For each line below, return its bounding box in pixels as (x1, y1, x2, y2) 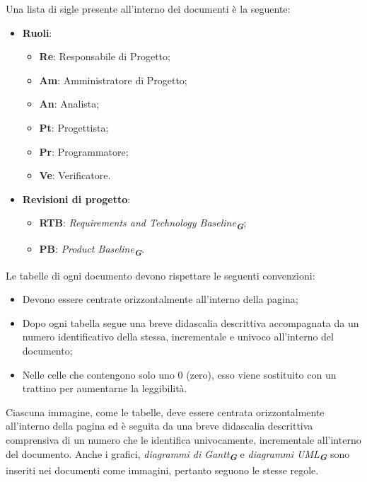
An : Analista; (39, 96, 100, 111)
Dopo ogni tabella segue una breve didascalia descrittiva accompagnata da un (22, 315, 359, 330)
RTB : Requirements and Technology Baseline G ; (39, 215, 247, 233)
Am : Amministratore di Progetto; (39, 72, 187, 87)
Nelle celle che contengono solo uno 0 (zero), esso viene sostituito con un (22, 367, 337, 381)
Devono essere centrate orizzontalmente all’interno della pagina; (22, 292, 298, 306)
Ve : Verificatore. (39, 168, 111, 183)
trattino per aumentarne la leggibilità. (22, 381, 187, 396)
